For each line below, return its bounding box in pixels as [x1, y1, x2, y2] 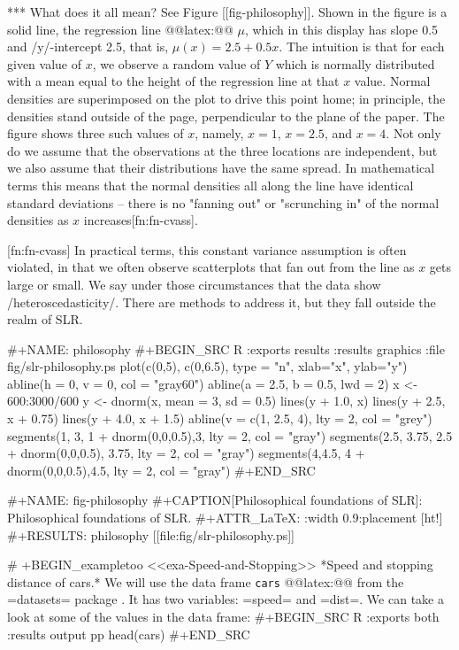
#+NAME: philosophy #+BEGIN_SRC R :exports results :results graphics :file [7, 339, 445, 358]
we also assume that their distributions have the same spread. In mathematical [7, 159, 435, 177]
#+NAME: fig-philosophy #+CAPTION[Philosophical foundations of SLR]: [7, 491, 423, 509]
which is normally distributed [275, 54, 435, 73]
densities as [7, 211, 69, 229]
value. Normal [354, 72, 431, 90]
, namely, [195, 124, 244, 143]
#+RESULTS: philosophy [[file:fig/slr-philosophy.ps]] [7, 525, 295, 544]
